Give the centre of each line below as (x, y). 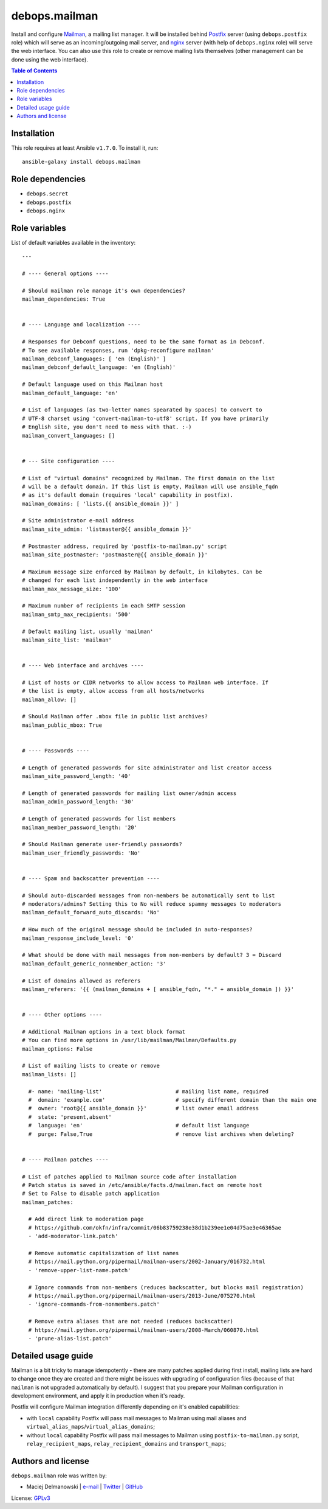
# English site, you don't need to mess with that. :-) (107, 427)
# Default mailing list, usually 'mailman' (88, 631)
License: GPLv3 (31, 1498)
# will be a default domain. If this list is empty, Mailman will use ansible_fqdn (150, 486)
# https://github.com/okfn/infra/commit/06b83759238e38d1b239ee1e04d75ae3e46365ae (155, 1227)
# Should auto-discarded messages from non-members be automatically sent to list (149, 895)
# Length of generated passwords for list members (99, 819)
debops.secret (47, 194)
